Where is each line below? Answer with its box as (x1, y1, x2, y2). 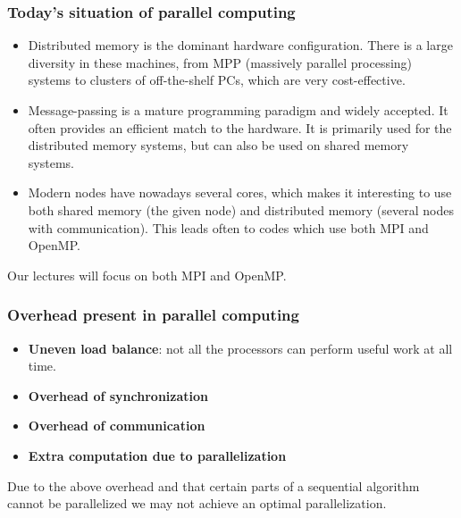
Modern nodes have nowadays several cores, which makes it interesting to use (28, 183, 452, 202)
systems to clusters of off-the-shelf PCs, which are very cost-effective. (28, 71, 406, 89)
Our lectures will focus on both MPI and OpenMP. (7, 265, 287, 284)
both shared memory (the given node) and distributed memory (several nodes (28, 200, 454, 219)
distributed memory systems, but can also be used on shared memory (28, 136, 409, 155)
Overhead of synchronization (28, 386, 208, 405)
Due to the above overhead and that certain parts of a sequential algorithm (7, 476, 420, 495)
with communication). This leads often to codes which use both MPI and (28, 218, 429, 237)
